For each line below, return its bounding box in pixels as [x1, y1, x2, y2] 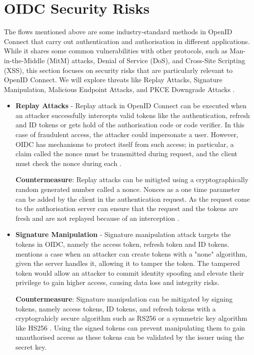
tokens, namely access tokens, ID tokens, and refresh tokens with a [15, 303, 216, 313]
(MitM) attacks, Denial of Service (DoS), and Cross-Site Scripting [47, 55, 245, 65]
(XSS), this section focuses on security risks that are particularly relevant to [4, 65, 233, 75]
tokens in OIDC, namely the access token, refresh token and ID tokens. [15, 239, 229, 249]
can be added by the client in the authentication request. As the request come [15, 193, 250, 204]
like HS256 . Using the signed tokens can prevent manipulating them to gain [15, 322, 245, 332]
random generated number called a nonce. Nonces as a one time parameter [15, 184, 240, 194]
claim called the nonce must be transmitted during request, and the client [15, 148, 238, 159]
